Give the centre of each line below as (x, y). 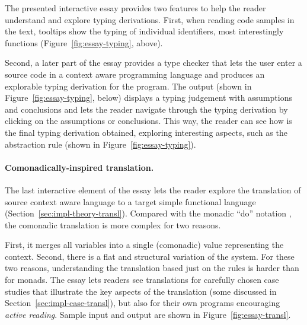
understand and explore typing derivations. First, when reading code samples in (150, 19)
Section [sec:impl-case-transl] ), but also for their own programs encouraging (143, 303)
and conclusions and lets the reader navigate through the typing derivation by (146, 109)
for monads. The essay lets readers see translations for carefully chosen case (142, 280)
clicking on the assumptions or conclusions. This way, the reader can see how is (148, 121)
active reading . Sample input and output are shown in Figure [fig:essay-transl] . (148, 314)
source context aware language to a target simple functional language (130, 201)
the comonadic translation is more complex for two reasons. (113, 224)
